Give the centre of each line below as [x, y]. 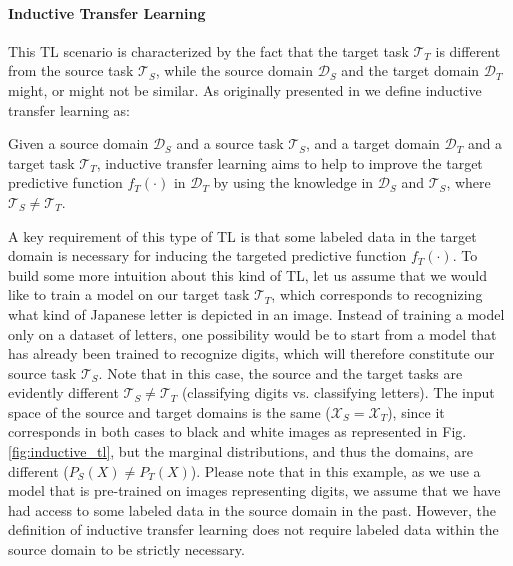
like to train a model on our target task [129, 294]
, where [468, 182]
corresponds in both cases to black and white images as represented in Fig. [237, 431]
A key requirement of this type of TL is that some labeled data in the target [242, 235]
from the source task [71, 70]
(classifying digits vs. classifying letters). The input [338, 392]
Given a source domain [78, 143]
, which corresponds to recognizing [377, 294]
